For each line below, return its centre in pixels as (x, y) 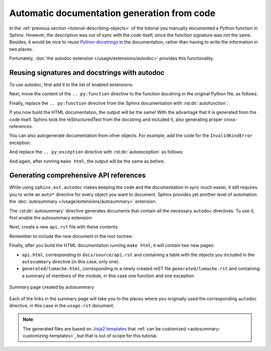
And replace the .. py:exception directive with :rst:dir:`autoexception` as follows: (96, 152)
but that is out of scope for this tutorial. (117, 336)
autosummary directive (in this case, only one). (71, 262)
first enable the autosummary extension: (51, 218)
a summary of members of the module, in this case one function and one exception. (108, 276)
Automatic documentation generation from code (112, 13)
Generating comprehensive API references (78, 176)
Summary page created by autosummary (52, 287)
